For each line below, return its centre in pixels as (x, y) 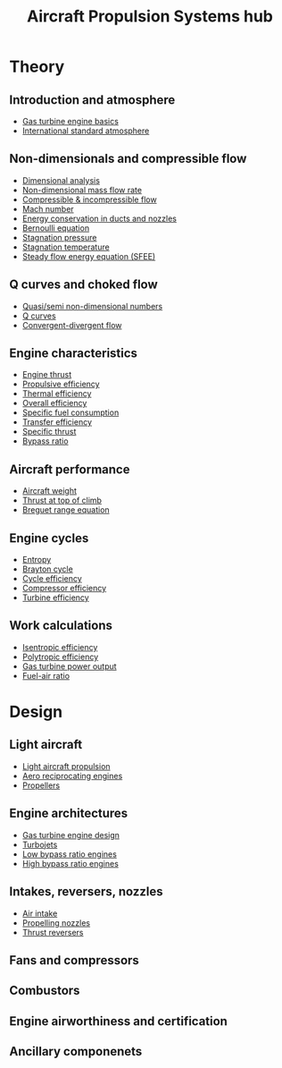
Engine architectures (69, 814)
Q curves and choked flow (83, 285)
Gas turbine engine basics (70, 121)
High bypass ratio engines (70, 863)
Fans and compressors (75, 960)
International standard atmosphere (86, 131)
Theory (37, 67)
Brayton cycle (47, 569)
